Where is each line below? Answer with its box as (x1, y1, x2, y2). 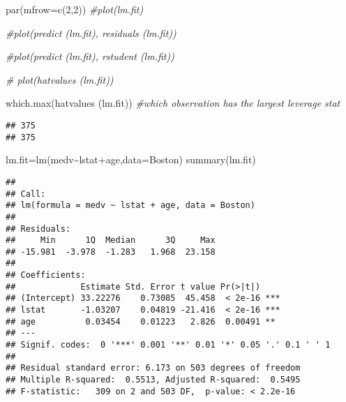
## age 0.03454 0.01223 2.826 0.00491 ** (6, 316, 276, 327)
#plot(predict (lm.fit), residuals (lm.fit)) (6, 25, 176, 40)
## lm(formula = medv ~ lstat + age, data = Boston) (6, 200, 255, 211)
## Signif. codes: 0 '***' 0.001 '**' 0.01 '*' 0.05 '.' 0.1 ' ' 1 (6, 340, 331, 350)
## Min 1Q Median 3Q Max (6, 235, 216, 246)
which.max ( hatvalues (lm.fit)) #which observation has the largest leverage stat (6, 96, 340, 110)
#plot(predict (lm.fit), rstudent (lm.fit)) (6, 49, 174, 64)
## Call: (6, 188, 46, 199)
